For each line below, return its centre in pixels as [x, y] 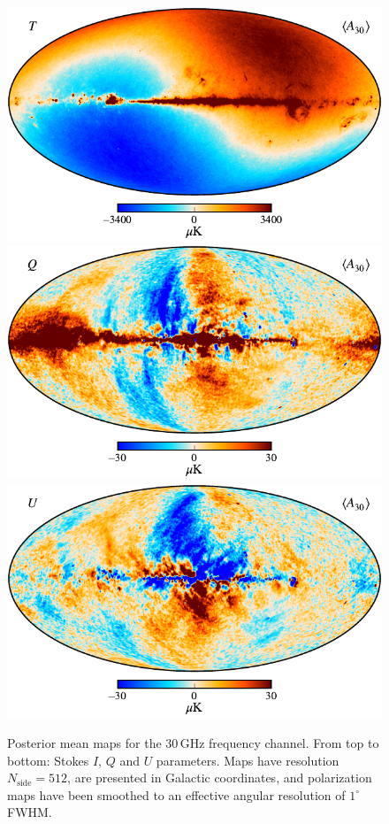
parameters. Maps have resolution [248, 760]
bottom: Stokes [48, 760]
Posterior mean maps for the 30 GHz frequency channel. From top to [193, 743]
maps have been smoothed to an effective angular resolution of [176, 794]
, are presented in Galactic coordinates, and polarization [220, 778]
